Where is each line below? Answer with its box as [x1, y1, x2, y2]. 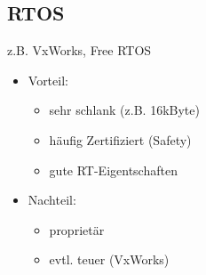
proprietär [49, 220, 105, 239]
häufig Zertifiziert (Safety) [49, 130, 192, 149]
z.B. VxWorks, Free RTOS [7, 41, 152, 60]
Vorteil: [28, 70, 68, 89]
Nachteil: [28, 190, 76, 209]
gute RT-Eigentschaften [49, 160, 178, 179]
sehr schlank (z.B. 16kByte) [49, 101, 200, 119]
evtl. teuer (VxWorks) [49, 250, 170, 269]
